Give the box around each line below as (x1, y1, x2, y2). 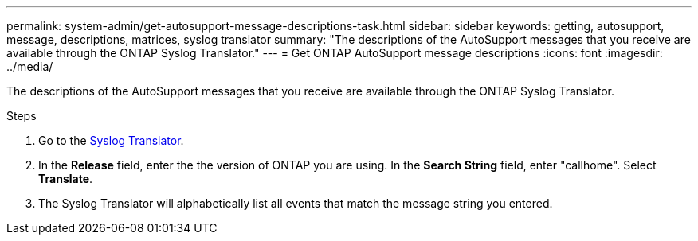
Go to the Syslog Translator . (38, 134, 184, 147)
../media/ (6, 60, 53, 73)
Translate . (38, 172, 93, 185)
